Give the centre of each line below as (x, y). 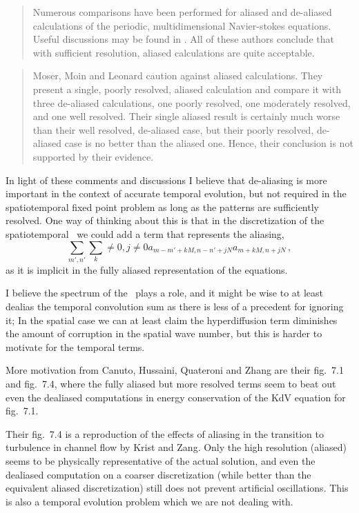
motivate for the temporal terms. (75, 346)
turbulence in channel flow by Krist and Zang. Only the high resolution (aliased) (176, 447)
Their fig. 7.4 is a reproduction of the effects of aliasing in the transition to (165, 433)
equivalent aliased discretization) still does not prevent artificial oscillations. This (177, 488)
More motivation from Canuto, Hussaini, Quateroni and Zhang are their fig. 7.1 (175, 370)
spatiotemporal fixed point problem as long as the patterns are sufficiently (162, 207)
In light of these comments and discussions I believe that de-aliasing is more (166, 180)
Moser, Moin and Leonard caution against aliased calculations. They (178, 76)
